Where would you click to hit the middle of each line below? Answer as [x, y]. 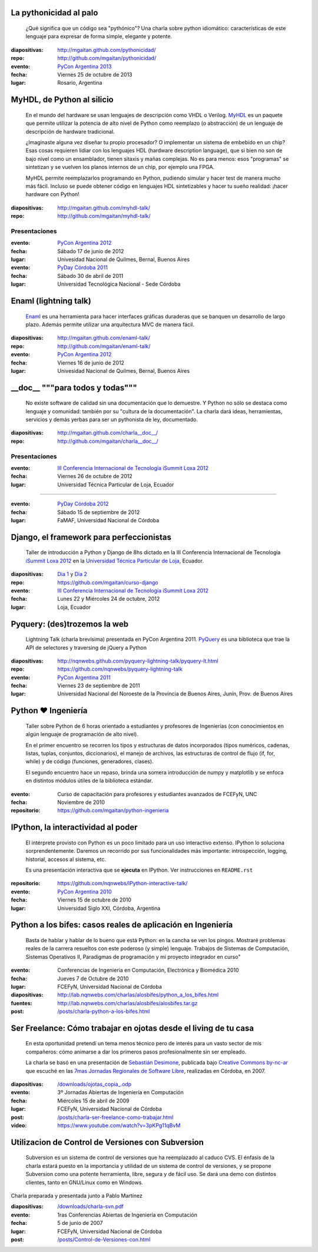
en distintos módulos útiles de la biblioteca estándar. [89, 781]
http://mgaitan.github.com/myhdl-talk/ [104, 208]
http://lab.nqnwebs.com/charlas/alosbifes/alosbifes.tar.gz [127, 1003]
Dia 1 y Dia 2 [72, 574]
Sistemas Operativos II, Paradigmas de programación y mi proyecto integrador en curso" [133, 956]
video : [19, 1125]
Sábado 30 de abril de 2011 [90, 276]
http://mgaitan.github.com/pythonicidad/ [107, 49]
